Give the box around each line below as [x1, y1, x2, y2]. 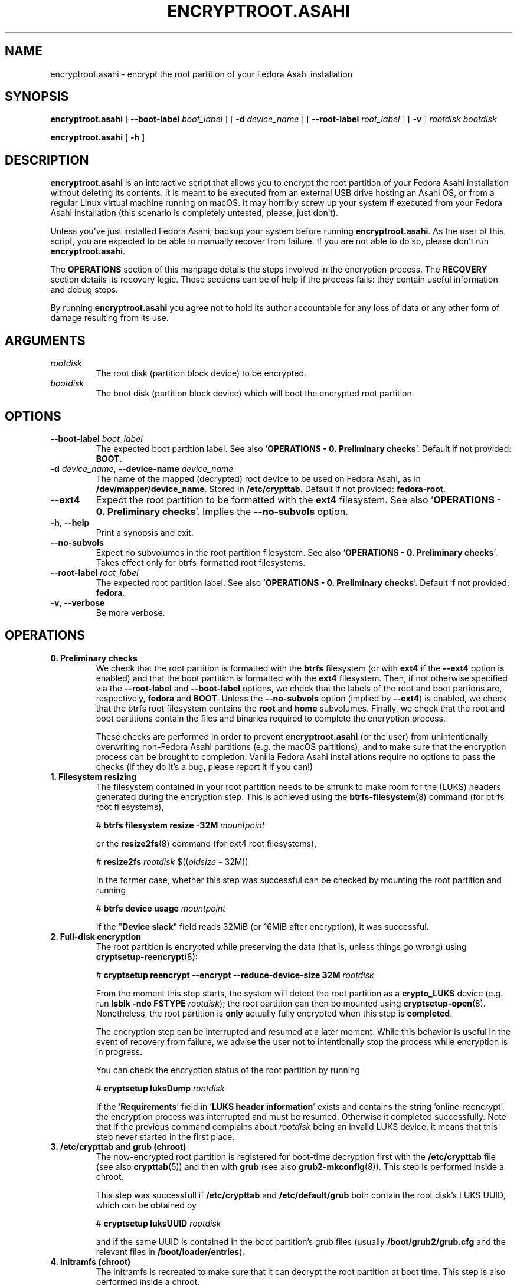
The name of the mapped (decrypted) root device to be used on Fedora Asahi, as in [96, 473, 421, 484]
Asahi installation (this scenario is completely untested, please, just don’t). [50, 208, 338, 218]
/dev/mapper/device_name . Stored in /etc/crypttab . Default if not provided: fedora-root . [96, 483, 446, 494]
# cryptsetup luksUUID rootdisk [96, 1218, 221, 1228]
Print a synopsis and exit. [96, 527, 194, 537]
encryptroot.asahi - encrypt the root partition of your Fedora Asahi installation [50, 68, 352, 79]
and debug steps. [50, 284, 119, 295]
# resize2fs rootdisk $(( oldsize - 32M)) [96, 856, 248, 867]
